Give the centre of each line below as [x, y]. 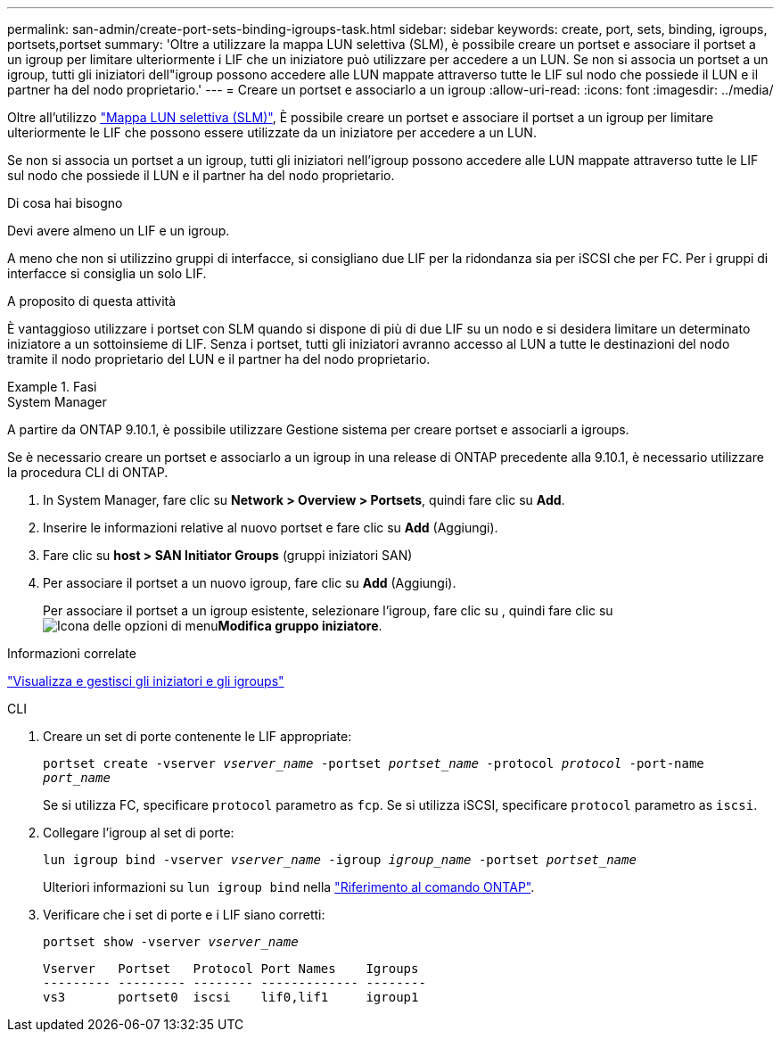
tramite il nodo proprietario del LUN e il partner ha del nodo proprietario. [219, 359]
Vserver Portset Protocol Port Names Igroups [231, 969]
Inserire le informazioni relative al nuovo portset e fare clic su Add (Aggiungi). [271, 528]
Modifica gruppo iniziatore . [300, 626]
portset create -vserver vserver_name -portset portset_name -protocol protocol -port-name [374, 763]
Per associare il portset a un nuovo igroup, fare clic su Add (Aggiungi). [250, 583]
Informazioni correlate [72, 653]
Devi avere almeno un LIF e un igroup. [119, 231]
